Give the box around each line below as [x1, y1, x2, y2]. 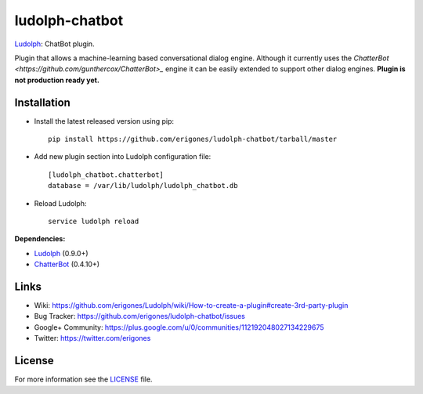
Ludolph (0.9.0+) [34, 248, 89, 258]
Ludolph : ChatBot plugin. [14, 39, 95, 49]
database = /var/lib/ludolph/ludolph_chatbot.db [48, 181, 238, 190]
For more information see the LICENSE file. [14, 374, 153, 384]
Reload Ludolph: [34, 198, 87, 208]
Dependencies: [14, 234, 66, 244]
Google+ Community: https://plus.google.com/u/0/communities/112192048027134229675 [34, 322, 324, 332]
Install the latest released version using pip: [34, 116, 175, 125]
